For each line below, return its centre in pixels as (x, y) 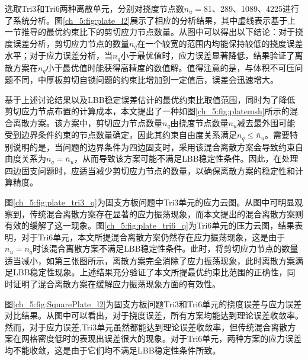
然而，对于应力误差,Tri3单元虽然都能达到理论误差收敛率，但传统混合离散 (146, 327)
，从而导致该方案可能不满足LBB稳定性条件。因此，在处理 (186, 158)
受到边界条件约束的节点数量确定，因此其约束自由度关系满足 (121, 135)
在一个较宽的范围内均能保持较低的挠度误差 (220, 43)
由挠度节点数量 (199, 122)
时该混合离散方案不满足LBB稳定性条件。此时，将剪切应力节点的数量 (166, 248)
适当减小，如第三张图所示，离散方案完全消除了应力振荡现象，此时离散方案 (150, 260)
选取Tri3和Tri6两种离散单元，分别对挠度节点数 (94, 8)
